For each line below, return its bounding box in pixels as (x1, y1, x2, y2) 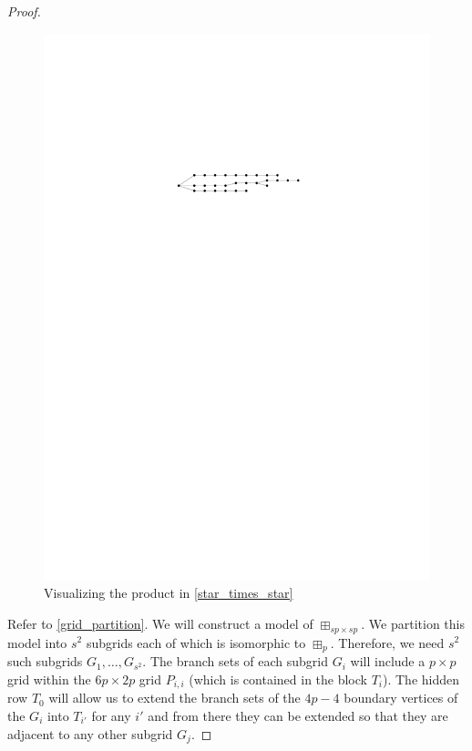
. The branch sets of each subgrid (142, 652, 329, 671)
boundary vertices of (344, 688, 458, 707)
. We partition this (361, 613, 465, 633)
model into (7, 633, 67, 652)
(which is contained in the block (189, 669, 367, 688)
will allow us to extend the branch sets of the (48, 688, 301, 707)
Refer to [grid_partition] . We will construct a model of (7, 613, 313, 633)
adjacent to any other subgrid (7, 724, 173, 743)
